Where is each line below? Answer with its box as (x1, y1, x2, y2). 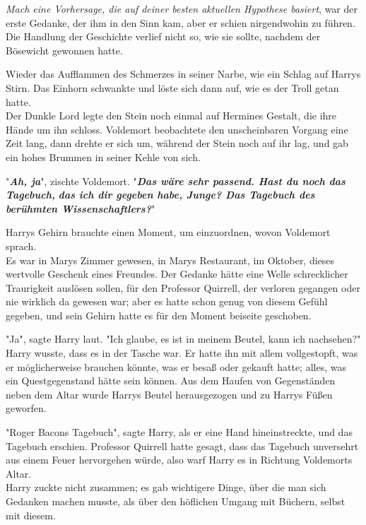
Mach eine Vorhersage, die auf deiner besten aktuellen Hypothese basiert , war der (6, 1, 358, 16)
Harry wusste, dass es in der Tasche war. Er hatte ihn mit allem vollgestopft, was (6, 346, 358, 360)
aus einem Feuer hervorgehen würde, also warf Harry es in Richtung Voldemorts (6, 452, 353, 467)
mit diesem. (6, 507, 56, 522)
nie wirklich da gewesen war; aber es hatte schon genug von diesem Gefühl (6, 294, 328, 309)
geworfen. (6, 401, 47, 415)
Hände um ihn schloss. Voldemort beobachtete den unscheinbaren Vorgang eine (6, 122, 348, 136)
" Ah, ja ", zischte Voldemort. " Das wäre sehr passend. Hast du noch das (6, 173, 346, 188)
